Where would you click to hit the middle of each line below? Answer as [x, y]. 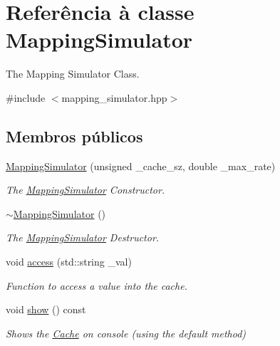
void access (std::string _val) [69, 262]
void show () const [46, 309]
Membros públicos [74, 136]
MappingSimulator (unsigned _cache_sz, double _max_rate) [141, 166]
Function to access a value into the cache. [97, 285]
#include [26, 97]
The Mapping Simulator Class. [73, 74]
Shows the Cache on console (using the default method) [126, 333]
